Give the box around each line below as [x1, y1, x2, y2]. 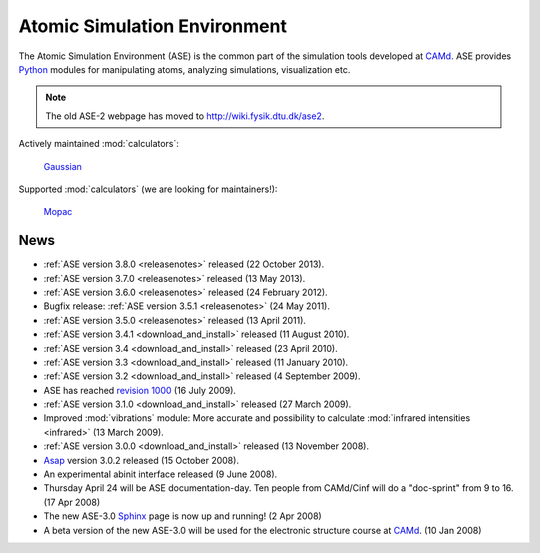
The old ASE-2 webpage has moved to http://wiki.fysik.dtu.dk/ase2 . [45, 110, 325, 122]
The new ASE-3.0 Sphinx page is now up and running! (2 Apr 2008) [43, 510, 322, 522]
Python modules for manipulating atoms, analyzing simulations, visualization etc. [18, 63, 351, 75]
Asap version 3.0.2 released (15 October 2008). [43, 454, 240, 466]
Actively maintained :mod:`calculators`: [18, 138, 180, 150]
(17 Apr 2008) [43, 496, 101, 508]
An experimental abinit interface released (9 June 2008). [43, 468, 278, 480]
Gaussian [43, 160, 82, 172]
